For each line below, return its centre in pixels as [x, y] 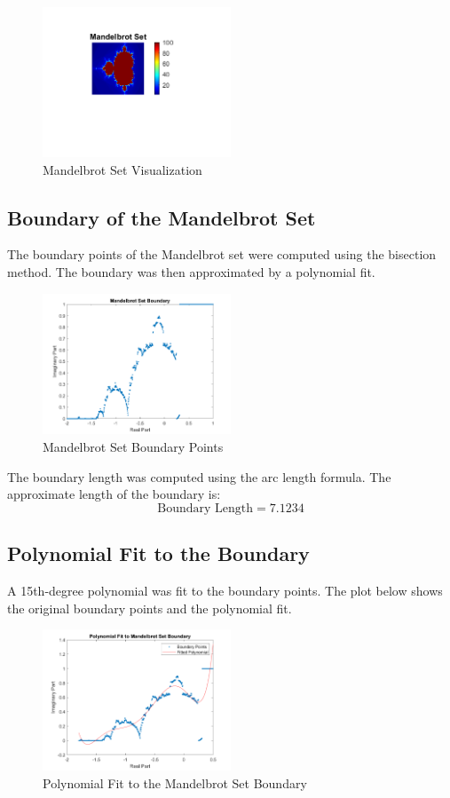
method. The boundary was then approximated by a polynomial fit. [191, 271]
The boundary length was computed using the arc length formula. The [199, 476]
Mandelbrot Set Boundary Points [133, 447]
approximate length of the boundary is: [114, 494]
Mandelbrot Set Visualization [122, 169]
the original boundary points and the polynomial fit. [150, 608]
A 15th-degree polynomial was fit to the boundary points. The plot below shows [225, 591]
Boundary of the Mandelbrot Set [162, 217]
